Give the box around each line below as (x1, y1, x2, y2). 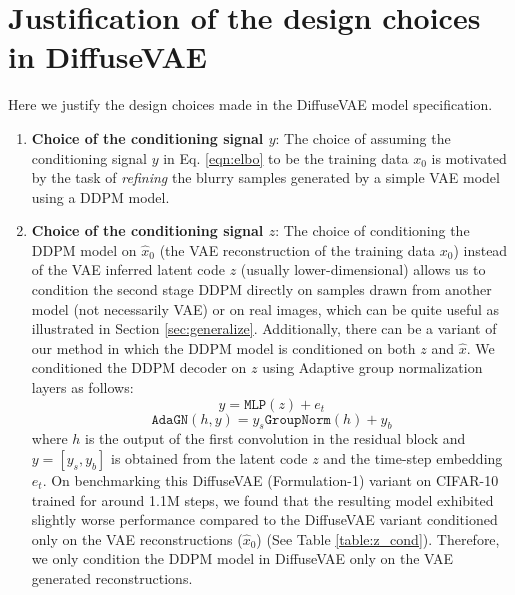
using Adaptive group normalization (262, 357, 483, 378)
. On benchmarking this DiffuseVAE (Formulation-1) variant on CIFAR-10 (42, 470, 499, 491)
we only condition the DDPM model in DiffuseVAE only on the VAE (31, 548, 454, 569)
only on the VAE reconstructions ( (31, 528, 243, 549)
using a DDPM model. (31, 186, 170, 207)
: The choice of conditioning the (275, 220, 470, 241)
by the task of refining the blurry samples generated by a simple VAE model (31, 167, 500, 188)
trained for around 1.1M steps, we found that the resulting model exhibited (31, 489, 494, 510)
